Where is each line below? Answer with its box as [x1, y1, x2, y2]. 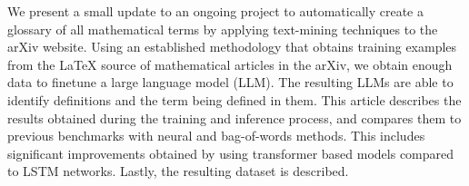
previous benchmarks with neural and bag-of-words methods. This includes [7, 126, 425, 145]
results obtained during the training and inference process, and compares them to [7, 108, 462, 127]
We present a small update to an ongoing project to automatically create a [7, 2, 424, 20]
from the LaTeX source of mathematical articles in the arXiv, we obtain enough [7, 54, 453, 73]
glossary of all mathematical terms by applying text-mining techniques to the [7, 19, 438, 38]
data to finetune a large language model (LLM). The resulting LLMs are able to [7, 73, 454, 92]
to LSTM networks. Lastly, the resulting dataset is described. [7, 162, 349, 181]
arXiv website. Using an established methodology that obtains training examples [7, 37, 457, 56]
